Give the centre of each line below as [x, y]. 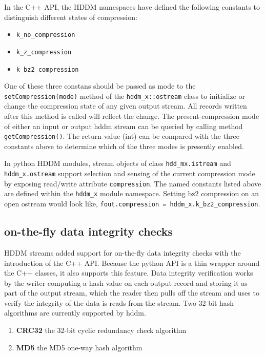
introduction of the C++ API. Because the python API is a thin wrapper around [132, 263]
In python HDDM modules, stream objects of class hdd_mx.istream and [118, 163]
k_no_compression [46, 35]
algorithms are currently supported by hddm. [75, 313]
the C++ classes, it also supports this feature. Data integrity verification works [129, 273]
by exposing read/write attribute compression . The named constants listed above [133, 183]
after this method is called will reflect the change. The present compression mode [132, 116]
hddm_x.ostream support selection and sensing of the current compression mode [130, 173]
